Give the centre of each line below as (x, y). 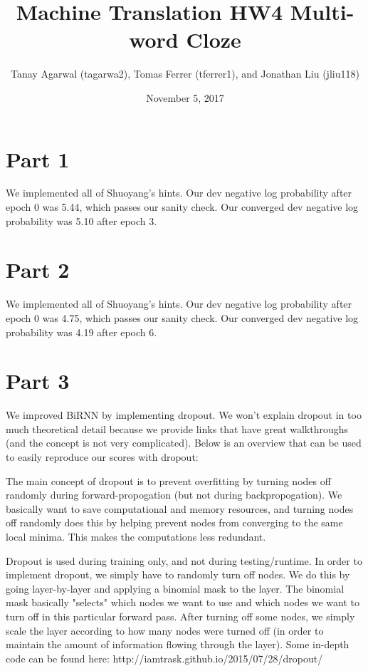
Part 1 (38, 158)
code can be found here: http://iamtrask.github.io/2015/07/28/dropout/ (164, 658)
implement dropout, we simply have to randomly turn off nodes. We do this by (178, 574)
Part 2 (38, 270)
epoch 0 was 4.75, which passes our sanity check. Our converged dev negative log (182, 317)
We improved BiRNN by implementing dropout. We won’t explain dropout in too (184, 415)
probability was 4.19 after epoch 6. (82, 332)
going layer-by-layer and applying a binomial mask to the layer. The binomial (175, 588)
